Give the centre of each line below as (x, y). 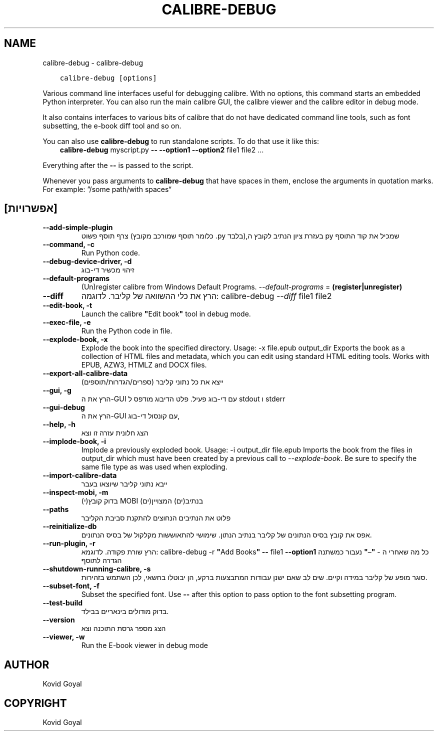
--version (59, 620)
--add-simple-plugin (78, 227)
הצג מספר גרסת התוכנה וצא (123, 628)
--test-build (63, 603)
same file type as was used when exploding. (154, 467)
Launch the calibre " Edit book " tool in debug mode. (166, 314)
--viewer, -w (64, 637)
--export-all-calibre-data (85, 373)
